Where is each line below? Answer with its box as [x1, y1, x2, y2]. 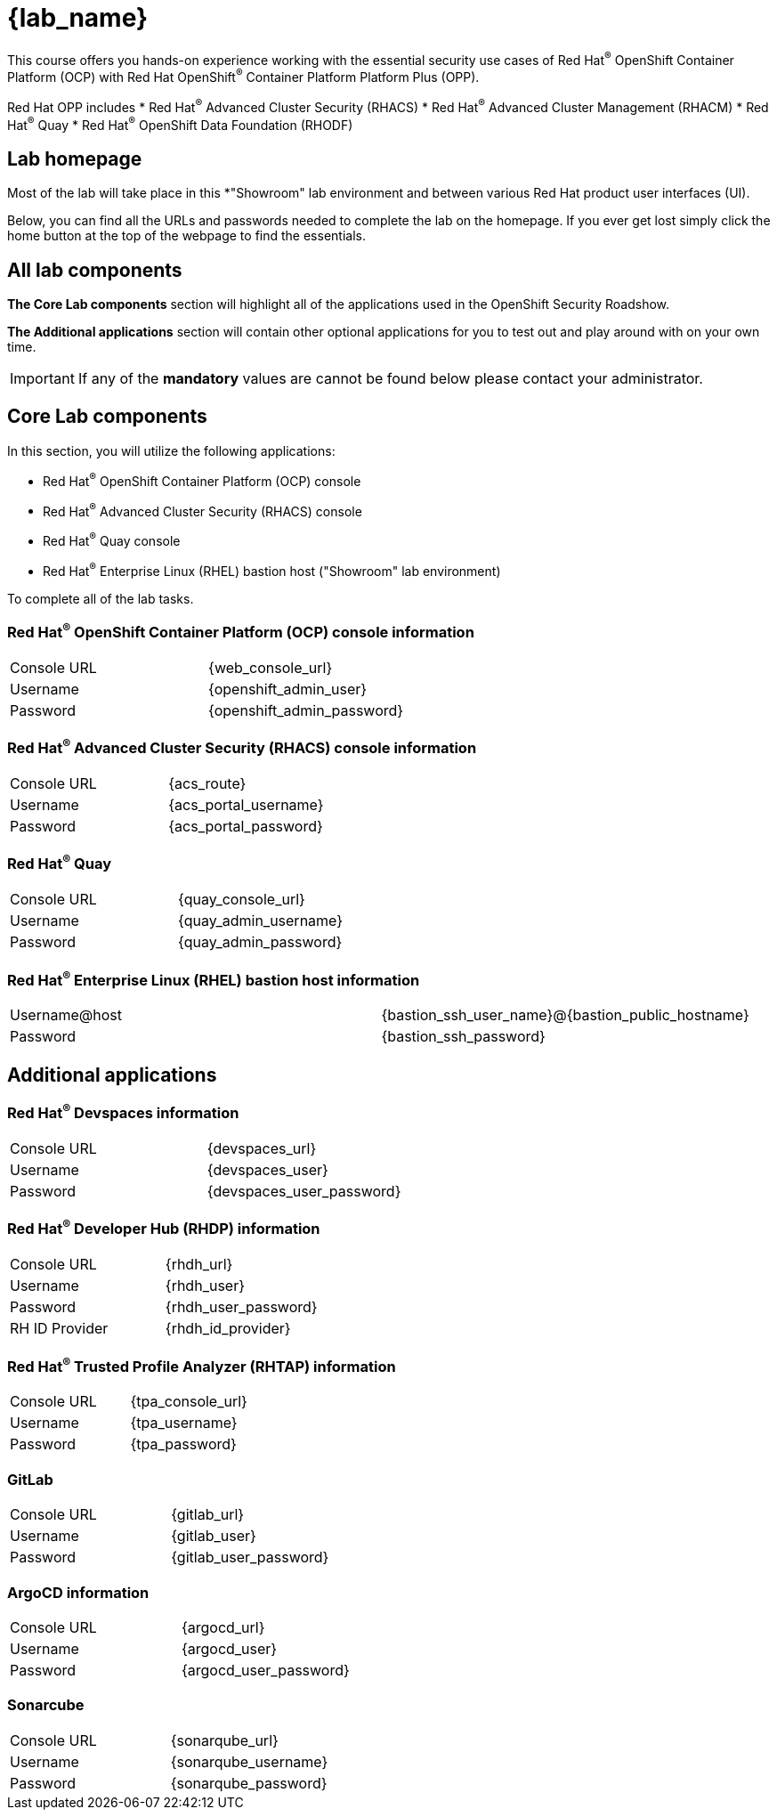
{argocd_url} [181, 1618, 265, 1636]
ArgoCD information [7, 1583, 150, 1602]
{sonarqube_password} [170, 1773, 328, 1792]
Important [10, 369, 75, 388]
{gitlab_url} [171, 1505, 245, 1524]
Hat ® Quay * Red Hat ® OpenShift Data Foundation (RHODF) [7, 114, 353, 133]
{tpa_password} [130, 1435, 237, 1454]
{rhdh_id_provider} [165, 1319, 291, 1338]
